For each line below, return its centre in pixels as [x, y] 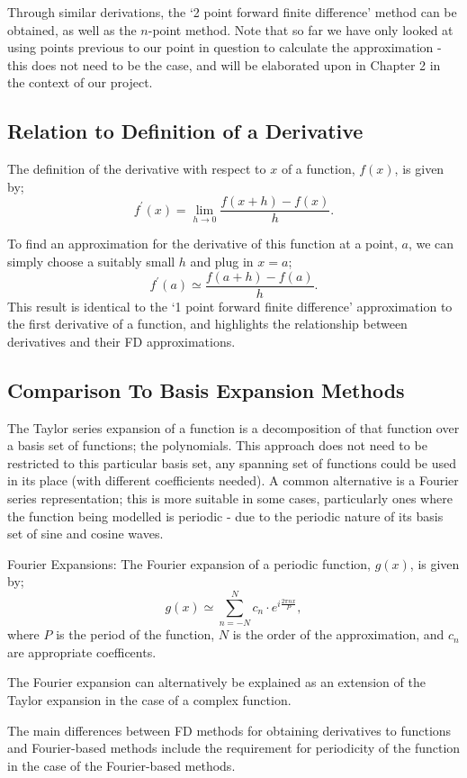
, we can [431, 244]
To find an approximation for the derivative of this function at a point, [202, 244]
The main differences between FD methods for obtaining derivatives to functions [229, 730]
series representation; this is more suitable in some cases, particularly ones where [230, 498]
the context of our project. [80, 82]
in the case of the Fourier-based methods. [121, 765]
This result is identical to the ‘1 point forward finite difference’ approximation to [230, 306]
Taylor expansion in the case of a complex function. [149, 699]
